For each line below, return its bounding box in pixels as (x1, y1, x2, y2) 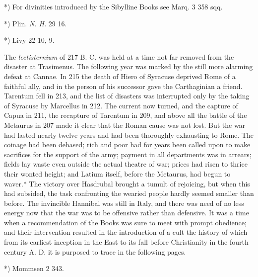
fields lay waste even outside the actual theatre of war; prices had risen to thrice (4, 159, 248, 169)
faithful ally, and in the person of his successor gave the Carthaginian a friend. (4, 81, 243, 91)
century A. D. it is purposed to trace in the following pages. (4, 246, 186, 257)
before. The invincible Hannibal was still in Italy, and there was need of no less (4, 197, 244, 208)
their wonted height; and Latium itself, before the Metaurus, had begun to (4, 168, 231, 179)
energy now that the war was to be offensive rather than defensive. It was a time (4, 207, 249, 218)
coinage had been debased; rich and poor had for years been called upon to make (4, 139, 251, 150)
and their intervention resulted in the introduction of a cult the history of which (4, 227, 248, 237)
